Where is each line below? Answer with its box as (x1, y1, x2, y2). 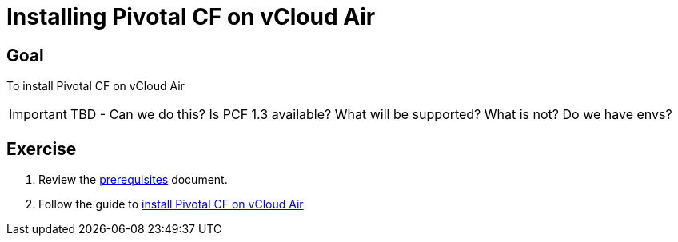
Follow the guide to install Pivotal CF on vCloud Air (38, 197, 304, 212)
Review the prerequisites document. (38, 173, 228, 187)
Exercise (6, 138, 77, 159)
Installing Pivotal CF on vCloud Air (6, 3, 376, 30)
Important (9, 106, 67, 123)
